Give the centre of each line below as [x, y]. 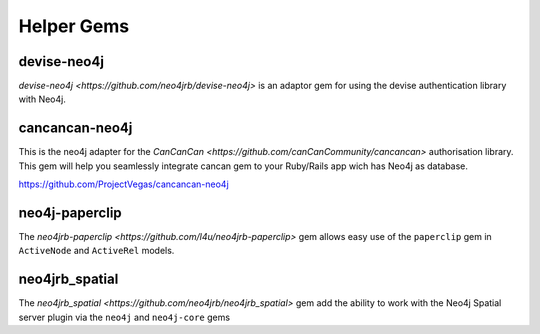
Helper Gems [74, 26]
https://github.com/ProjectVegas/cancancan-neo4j [123, 184]
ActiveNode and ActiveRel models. [96, 251]
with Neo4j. [42, 99]
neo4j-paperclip [70, 212]
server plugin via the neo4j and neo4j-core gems [124, 317]
